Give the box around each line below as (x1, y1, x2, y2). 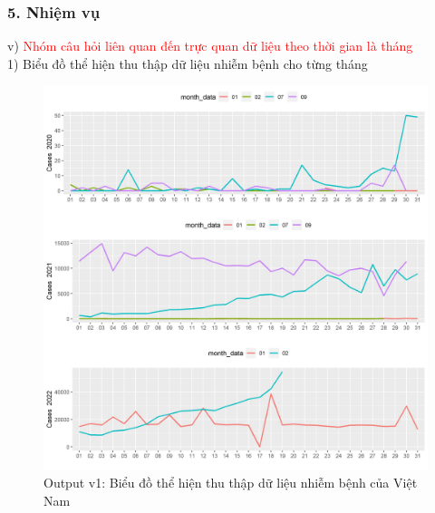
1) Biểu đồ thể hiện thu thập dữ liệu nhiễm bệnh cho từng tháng (7, 53, 368, 73)
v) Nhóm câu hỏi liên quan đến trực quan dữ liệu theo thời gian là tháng (7, 36, 413, 55)
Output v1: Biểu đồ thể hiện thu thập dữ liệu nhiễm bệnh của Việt (43, 473, 418, 491)
